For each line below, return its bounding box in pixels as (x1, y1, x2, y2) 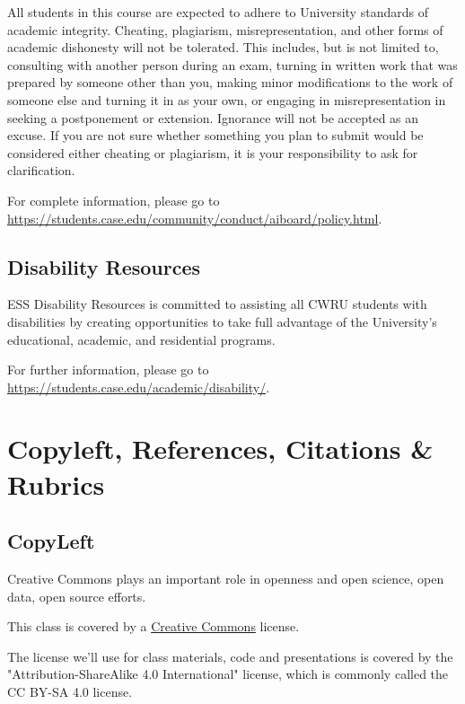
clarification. (7, 161, 75, 180)
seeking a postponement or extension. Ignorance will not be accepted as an (7, 108, 419, 127)
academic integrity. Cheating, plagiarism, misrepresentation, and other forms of (7, 20, 443, 39)
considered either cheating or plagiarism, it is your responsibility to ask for (7, 143, 418, 162)
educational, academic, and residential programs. (7, 330, 276, 348)
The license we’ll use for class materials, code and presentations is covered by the (7, 647, 453, 665)
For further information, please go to (7, 360, 209, 379)
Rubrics (7, 465, 105, 502)
